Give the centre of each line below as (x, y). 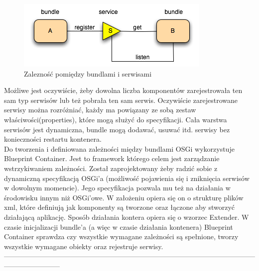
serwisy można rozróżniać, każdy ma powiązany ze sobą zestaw (100, 110)
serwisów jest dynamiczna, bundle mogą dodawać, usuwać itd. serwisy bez (117, 129)
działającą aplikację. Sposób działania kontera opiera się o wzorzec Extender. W (127, 217)
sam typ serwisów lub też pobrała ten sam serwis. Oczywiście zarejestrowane (121, 100)
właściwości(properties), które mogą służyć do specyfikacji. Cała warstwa (116, 119)
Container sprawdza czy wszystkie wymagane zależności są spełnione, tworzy (121, 236)
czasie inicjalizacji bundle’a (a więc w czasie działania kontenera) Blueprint (119, 226)
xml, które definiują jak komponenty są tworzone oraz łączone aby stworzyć (120, 207)
